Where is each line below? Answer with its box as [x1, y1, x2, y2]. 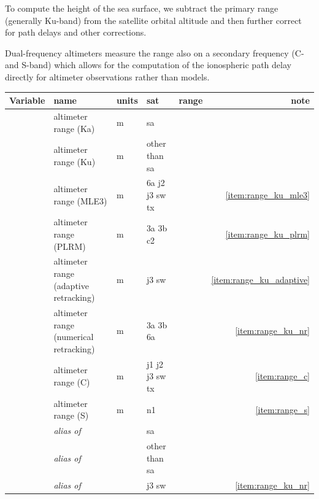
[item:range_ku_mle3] [225, 188, 310, 201]
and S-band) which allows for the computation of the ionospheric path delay [5, 58, 291, 71]
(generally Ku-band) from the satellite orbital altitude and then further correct [5, 14, 302, 26]
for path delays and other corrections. [5, 26, 147, 39]
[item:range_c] [255, 369, 310, 382]
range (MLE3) [53, 194, 107, 207]
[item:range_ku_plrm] [225, 228, 310, 240]
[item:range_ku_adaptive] [211, 273, 310, 285]
